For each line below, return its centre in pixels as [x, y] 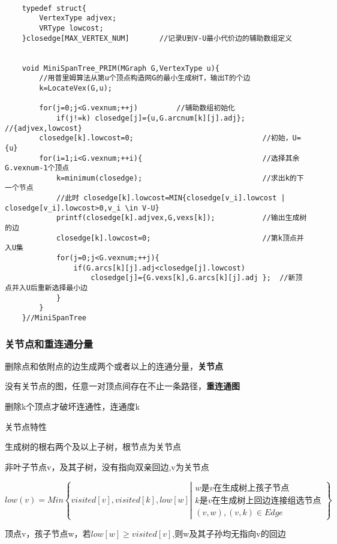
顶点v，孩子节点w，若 [48, 534]
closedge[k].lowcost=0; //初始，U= [170, 138]
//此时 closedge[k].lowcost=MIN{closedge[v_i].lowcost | [171, 198]
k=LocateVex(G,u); [76, 88]
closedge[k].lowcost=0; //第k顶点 [176, 238]
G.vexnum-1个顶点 [37, 168]
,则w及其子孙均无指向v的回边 [229, 534]
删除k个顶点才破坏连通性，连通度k [72, 406]
